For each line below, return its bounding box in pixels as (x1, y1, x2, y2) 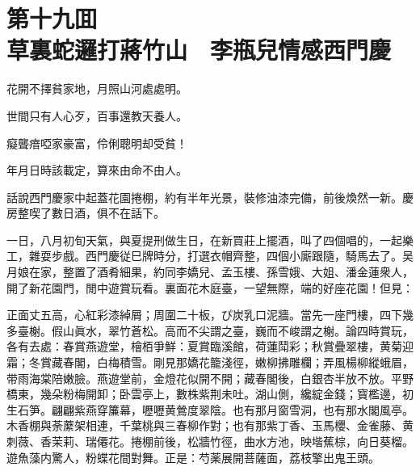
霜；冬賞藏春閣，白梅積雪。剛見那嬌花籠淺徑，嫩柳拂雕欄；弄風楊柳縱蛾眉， (6, 354, 414, 371)
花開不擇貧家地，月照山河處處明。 (6, 80, 187, 97)
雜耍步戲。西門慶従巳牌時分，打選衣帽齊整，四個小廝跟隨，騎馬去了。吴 (28, 247, 414, 264)
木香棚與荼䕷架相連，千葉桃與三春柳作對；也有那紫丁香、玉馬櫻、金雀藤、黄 (6, 417, 414, 434)
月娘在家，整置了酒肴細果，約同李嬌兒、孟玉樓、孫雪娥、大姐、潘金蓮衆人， (6, 263, 414, 280)
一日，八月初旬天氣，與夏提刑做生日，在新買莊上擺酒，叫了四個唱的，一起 (6, 231, 402, 248)
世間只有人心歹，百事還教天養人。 (6, 107, 187, 124)
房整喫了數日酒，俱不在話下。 (6, 204, 165, 221)
